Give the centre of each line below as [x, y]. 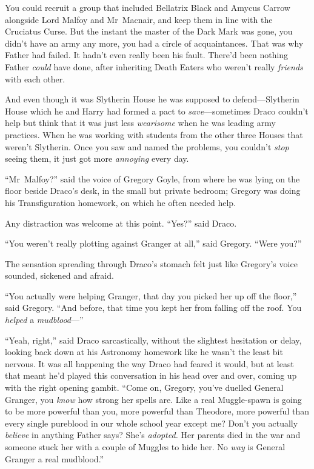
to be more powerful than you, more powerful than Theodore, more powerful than [157, 411]
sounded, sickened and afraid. [59, 275]
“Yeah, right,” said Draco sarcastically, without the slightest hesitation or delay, [153, 340]
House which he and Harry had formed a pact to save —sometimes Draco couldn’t [157, 111]
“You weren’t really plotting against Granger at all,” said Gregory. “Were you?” [153, 243]
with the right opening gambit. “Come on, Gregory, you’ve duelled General [144, 388]
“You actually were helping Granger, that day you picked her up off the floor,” [151, 295]
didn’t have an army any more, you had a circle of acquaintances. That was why [154, 43]
